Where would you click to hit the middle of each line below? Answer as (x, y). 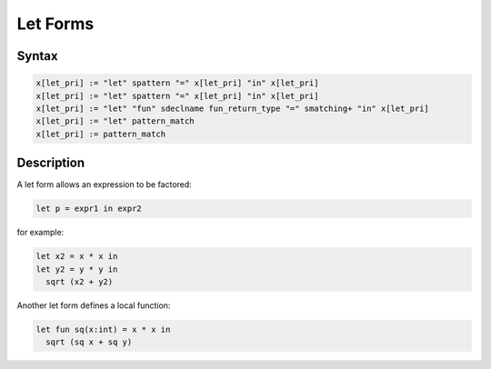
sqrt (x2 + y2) (80, 281)
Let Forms (55, 24)
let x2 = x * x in (77, 256)
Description (51, 163)
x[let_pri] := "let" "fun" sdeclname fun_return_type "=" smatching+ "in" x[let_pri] (232, 108)
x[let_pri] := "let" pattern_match (115, 121)
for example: (40, 233)
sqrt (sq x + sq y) (89, 342)
